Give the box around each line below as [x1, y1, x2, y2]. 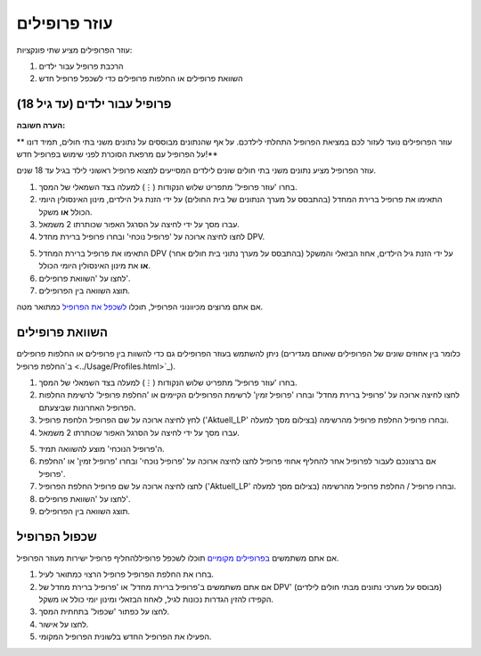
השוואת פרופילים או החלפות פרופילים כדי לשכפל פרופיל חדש [38, 73, 244, 84]
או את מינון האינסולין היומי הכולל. [38, 260, 151, 271]
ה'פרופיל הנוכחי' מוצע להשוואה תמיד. [38, 443, 165, 454]
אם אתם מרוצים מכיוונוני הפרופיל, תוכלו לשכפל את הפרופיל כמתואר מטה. [16, 301, 264, 312]
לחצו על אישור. [38, 619, 89, 629]
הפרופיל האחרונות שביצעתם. [38, 402, 136, 413]
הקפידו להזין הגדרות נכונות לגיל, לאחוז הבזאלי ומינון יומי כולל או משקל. [38, 594, 274, 604]
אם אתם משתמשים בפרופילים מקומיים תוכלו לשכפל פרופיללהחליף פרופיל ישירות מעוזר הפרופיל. [16, 553, 339, 563]
